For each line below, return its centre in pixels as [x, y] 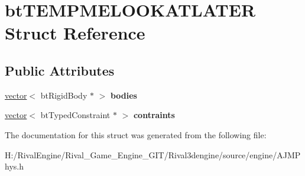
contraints [154, 115]
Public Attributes [60, 70]
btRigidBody [64, 95]
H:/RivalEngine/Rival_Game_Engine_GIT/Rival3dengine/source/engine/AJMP [153, 154]
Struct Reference [75, 33]
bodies [124, 95]
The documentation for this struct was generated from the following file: [136, 134]
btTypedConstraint [75, 115]
